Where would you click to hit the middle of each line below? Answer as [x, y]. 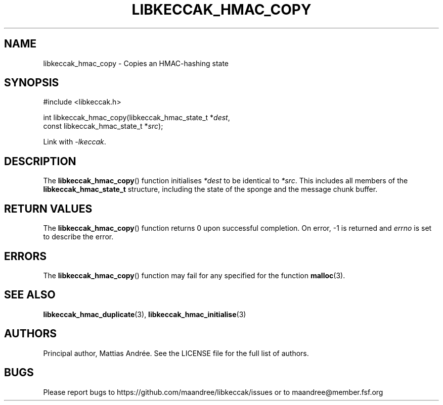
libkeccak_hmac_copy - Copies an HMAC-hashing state [136, 63]
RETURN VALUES [48, 209]
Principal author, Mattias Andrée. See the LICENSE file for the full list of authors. [176, 353]
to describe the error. [78, 237]
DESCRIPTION [40, 161]
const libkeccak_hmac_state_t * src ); [103, 126]
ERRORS [26, 256]
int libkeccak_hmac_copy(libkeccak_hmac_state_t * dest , [137, 118]
